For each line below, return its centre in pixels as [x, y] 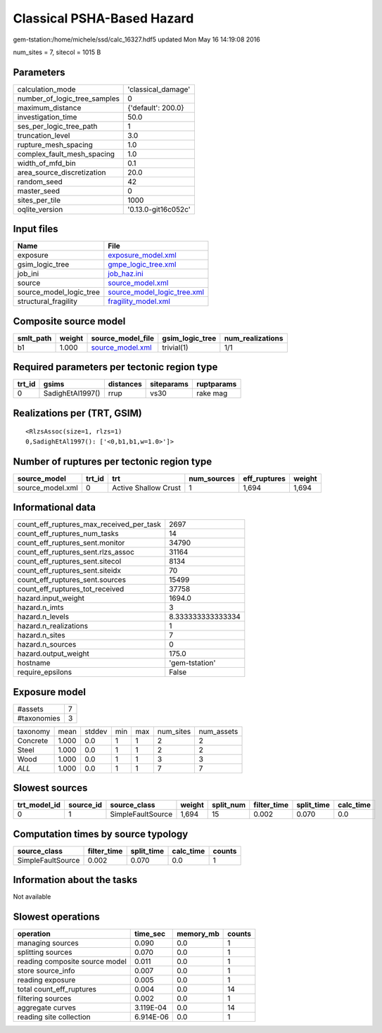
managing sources [48, 943]
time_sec [150, 934]
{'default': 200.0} [156, 108]
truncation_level [44, 135]
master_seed [38, 191]
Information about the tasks [75, 880]
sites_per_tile [39, 200]
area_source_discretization [62, 172]
